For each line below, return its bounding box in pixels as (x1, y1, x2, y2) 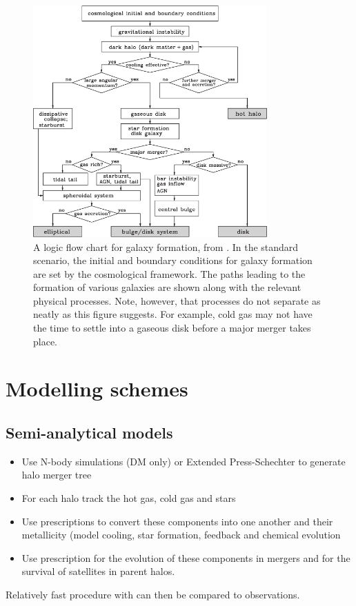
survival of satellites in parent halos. (21, 564, 175, 578)
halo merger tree (21, 467, 92, 482)
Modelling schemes (6, 374, 188, 403)
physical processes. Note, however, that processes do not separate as (33, 293, 321, 307)
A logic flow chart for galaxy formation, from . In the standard (33, 239, 299, 254)
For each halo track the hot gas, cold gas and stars (21, 491, 236, 505)
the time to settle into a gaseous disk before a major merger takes (33, 321, 311, 335)
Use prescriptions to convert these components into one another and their (21, 514, 333, 528)
